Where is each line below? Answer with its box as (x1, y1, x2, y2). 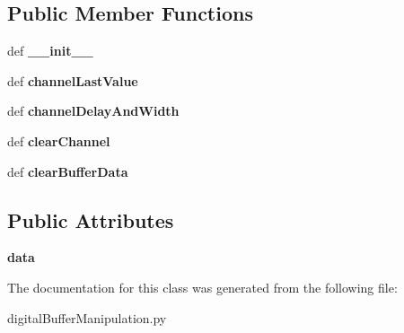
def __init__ (7, 41, 93, 60)
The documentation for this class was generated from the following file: (7, 277, 398, 296)
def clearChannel (7, 131, 110, 150)
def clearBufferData (7, 162, 128, 180)
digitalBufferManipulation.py (7, 308, 167, 327)
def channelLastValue (7, 71, 138, 90)
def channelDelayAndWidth (7, 101, 180, 120)
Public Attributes (7, 206, 174, 233)
